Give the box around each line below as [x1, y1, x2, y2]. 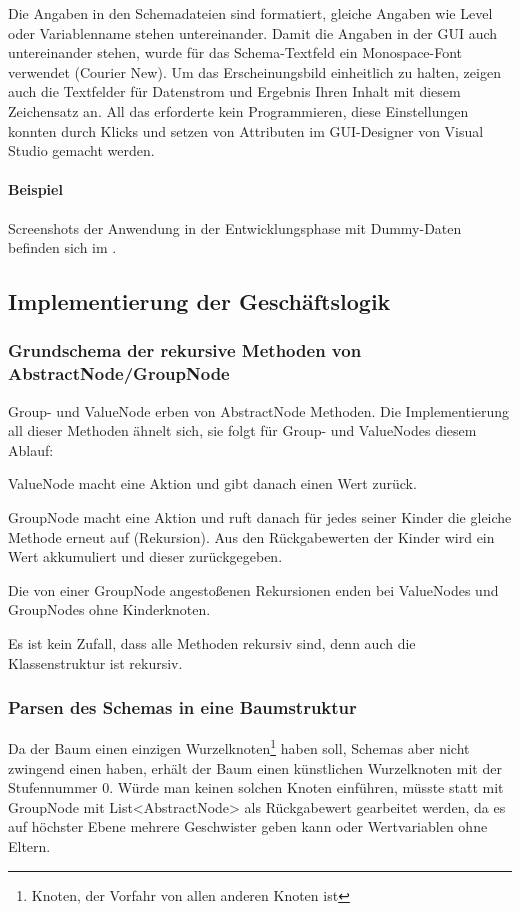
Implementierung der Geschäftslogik [8, 286, 391, 317]
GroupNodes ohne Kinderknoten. [8, 599, 211, 620]
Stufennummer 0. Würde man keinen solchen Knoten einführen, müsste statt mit [8, 777, 504, 798]
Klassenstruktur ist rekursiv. [8, 652, 183, 673]
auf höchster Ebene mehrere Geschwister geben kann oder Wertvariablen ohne [8, 816, 488, 837]
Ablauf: [8, 439, 54, 460]
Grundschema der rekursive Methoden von [8, 338, 362, 363]
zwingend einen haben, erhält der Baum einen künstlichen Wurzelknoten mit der [8, 757, 502, 778]
